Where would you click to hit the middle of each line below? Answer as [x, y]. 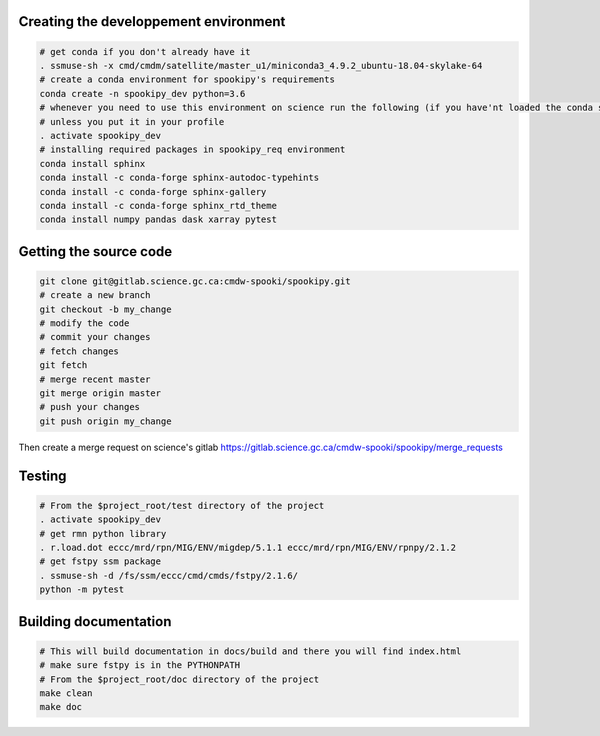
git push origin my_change [105, 421]
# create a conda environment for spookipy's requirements [187, 79]
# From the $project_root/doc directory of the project [179, 679]
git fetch [63, 365]
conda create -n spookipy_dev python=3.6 [142, 93]
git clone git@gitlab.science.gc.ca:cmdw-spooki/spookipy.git [195, 281]
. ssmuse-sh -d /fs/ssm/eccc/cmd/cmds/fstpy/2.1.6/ [169, 575]
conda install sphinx [92, 163]
